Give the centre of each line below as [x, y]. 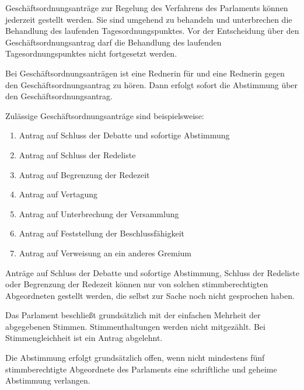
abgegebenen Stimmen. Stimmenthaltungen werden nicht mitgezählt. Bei [135, 326]
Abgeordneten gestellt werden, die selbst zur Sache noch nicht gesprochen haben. [150, 295]
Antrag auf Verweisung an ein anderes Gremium [105, 253]
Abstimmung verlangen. [48, 380]
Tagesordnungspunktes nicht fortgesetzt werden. [91, 53]
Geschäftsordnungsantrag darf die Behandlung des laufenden [113, 42]
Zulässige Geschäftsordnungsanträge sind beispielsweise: [105, 115]
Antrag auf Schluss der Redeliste [77, 154]
